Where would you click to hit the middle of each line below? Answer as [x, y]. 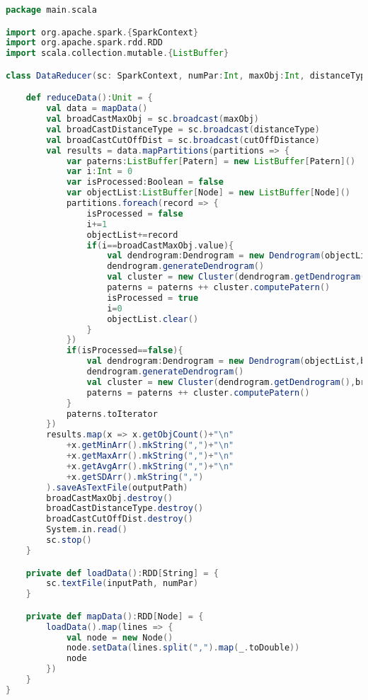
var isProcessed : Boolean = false [145, 182]
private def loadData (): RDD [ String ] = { [122, 573]
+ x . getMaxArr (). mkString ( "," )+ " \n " [150, 456]
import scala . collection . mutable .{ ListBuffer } [117, 53]
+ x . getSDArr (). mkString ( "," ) [135, 477]
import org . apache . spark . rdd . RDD [84, 43]
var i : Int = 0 [99, 172]
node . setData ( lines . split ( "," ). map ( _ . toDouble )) [183, 648]
